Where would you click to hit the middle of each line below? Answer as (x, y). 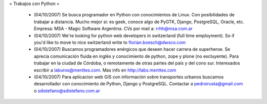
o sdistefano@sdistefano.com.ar (67, 91)
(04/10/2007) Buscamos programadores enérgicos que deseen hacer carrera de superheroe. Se (132, 49)
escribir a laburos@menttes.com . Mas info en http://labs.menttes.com (105, 70)
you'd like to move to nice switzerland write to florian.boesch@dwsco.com (110, 42)
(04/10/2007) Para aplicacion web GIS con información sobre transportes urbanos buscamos (129, 77)
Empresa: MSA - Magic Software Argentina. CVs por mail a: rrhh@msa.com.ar (113, 29)
